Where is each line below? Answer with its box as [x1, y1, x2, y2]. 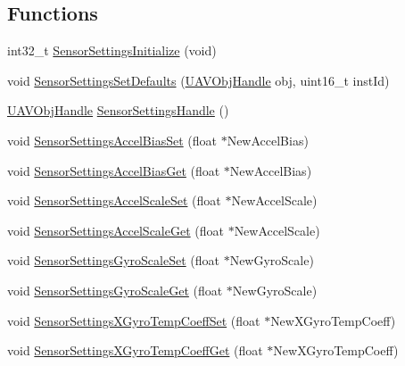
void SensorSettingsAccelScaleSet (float [7, 191, 221, 210]
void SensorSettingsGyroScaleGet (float [7, 280, 223, 299]
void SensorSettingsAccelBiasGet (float [7, 161, 220, 179]
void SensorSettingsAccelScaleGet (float [7, 220, 224, 239]
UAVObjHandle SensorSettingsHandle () [7, 101, 229, 120]
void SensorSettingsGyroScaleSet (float [7, 251, 219, 270]
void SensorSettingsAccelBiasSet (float [7, 130, 217, 149]
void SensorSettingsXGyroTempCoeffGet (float [7, 341, 263, 360]
